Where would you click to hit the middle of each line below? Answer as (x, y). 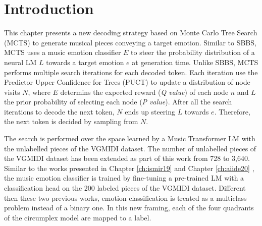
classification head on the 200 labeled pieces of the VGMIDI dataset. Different (125, 188)
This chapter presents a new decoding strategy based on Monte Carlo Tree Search (131, 33)
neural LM (20, 62)
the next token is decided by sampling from (71, 121)
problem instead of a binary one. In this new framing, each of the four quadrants (129, 208)
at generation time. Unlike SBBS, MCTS (195, 62)
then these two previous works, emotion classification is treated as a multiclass (125, 197)
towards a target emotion (85, 62)
